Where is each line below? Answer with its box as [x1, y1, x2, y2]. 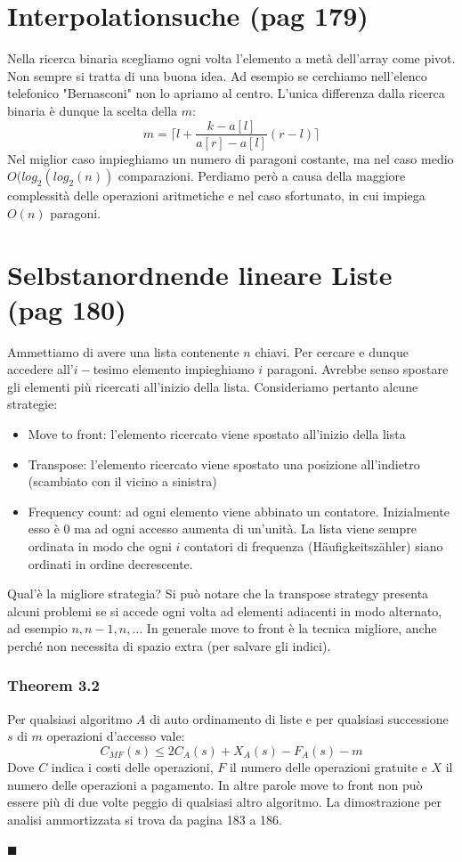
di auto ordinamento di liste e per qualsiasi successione [150, 709, 449, 728]
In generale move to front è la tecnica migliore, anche [146, 619, 437, 638]
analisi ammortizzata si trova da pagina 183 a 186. [7, 809, 282, 828]
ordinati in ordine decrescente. [28, 554, 193, 573]
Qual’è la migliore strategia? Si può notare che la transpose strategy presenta [7, 584, 429, 603]
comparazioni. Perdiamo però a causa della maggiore [118, 167, 406, 185]
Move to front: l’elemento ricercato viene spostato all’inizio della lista [28, 425, 406, 443]
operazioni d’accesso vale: [46, 727, 185, 745]
